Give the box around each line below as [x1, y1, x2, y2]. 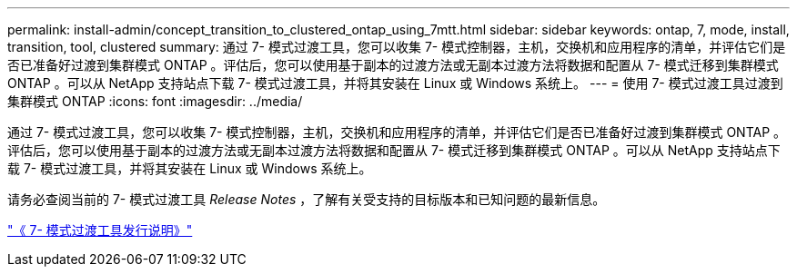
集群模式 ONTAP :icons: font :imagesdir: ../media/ [7, 93, 303, 109]
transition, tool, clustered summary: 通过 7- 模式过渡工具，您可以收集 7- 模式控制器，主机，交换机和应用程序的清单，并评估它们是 [7, 39, 786, 54]
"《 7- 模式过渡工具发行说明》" [7, 222, 193, 238]
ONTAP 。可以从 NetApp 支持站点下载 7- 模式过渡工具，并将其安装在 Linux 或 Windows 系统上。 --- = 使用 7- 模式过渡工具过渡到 [7, 75, 783, 91]
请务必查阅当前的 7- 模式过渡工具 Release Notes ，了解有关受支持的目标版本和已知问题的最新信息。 [7, 191, 606, 207]
